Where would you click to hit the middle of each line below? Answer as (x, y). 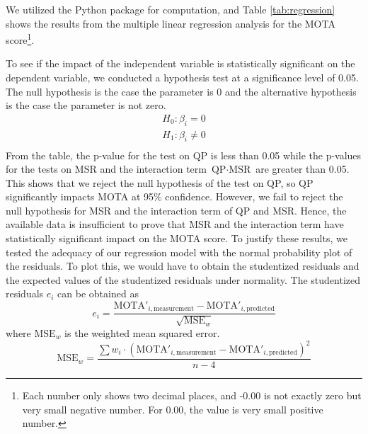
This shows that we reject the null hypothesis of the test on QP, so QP (160, 182)
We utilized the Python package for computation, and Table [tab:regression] (171, 9)
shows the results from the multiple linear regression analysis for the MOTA (171, 23)
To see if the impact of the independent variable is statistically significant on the (180, 63)
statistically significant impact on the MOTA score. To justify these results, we (177, 238)
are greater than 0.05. (303, 169)
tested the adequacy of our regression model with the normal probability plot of (179, 252)
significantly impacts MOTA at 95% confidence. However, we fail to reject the (174, 196)
